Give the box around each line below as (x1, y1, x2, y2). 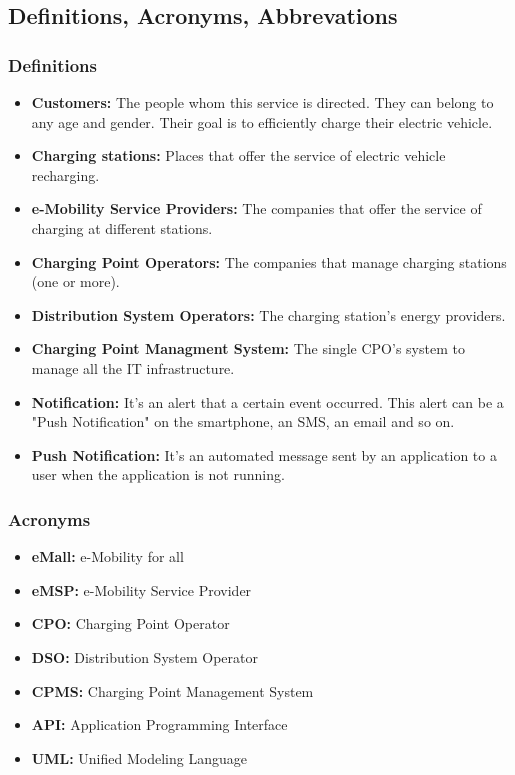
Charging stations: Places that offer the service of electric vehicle (31, 145, 446, 166)
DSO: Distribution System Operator (31, 646, 258, 667)
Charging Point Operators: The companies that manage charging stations (31, 251, 507, 272)
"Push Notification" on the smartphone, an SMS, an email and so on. (31, 411, 455, 432)
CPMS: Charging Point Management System (31, 680, 314, 701)
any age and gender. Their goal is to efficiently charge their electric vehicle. (31, 111, 493, 132)
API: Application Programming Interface (31, 714, 288, 735)
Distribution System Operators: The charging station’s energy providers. (31, 304, 506, 325)
